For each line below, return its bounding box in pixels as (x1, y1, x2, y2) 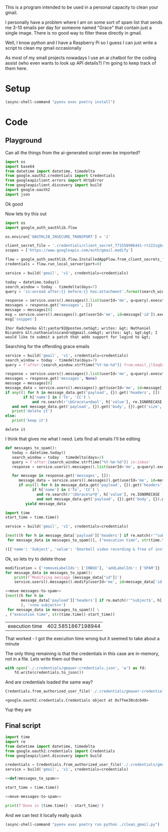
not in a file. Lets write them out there (5, 655, 82, 661)
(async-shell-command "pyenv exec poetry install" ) (5, 99, 115, 104)
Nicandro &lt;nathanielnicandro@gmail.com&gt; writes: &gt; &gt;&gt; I (5, 330, 157, 335)
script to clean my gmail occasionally (5, 45, 81, 51)
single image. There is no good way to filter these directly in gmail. (5, 30, 142, 36)
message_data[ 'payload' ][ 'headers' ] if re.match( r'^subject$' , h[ (20, 598, 162, 603)
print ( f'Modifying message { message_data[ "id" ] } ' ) (14, 575, 122, 580)
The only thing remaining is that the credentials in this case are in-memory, (5, 650, 159, 656)
